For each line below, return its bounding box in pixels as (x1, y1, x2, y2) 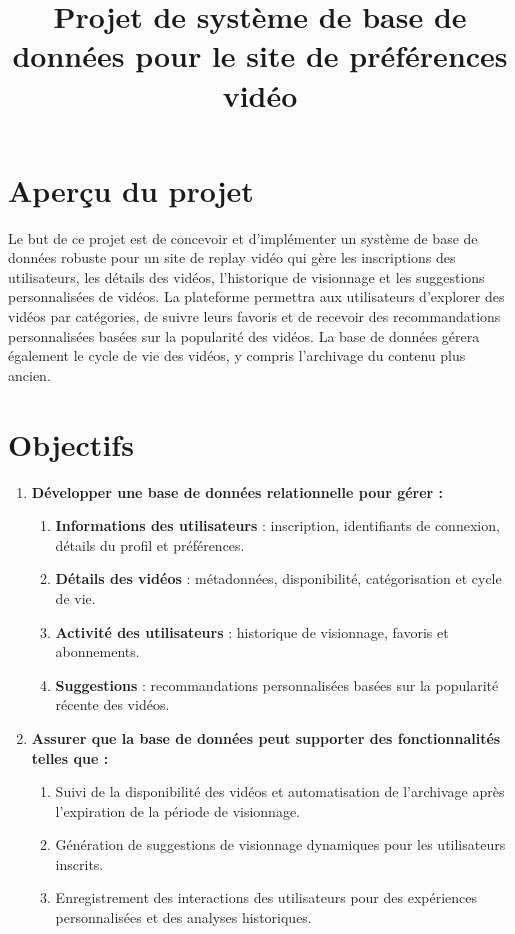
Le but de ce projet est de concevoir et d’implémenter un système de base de (8, 227, 478, 248)
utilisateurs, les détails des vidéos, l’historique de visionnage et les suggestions (8, 266, 485, 287)
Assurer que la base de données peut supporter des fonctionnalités (31, 727, 501, 748)
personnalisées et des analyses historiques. (55, 907, 312, 928)
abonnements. (55, 641, 140, 662)
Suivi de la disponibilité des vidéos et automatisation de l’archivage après (55, 781, 505, 802)
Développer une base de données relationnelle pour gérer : (31, 481, 444, 502)
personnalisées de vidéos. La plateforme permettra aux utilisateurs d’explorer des (8, 286, 505, 307)
